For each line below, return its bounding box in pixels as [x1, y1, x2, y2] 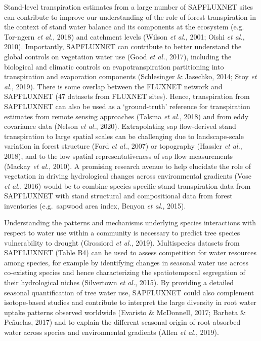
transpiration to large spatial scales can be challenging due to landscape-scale [4, 130, 244, 141]
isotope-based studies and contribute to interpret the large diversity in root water [4, 297, 256, 308]
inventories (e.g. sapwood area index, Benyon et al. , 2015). [4, 200, 186, 211]
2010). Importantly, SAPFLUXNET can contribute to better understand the [4, 41, 242, 52]
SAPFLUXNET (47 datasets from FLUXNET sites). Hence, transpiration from [4, 91, 250, 101]
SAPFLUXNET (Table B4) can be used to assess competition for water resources [4, 247, 256, 258]
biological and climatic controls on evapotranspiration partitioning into [4, 61, 224, 72]
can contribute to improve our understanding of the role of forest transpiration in [4, 11, 256, 22]
